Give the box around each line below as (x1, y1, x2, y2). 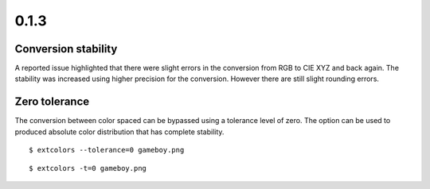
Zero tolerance (14, 95, 90, 109)
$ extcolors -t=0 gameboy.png (29, 164, 147, 172)
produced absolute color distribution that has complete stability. (14, 127, 225, 137)
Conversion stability (14, 42, 118, 56)
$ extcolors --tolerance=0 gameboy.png (29, 145, 185, 155)
